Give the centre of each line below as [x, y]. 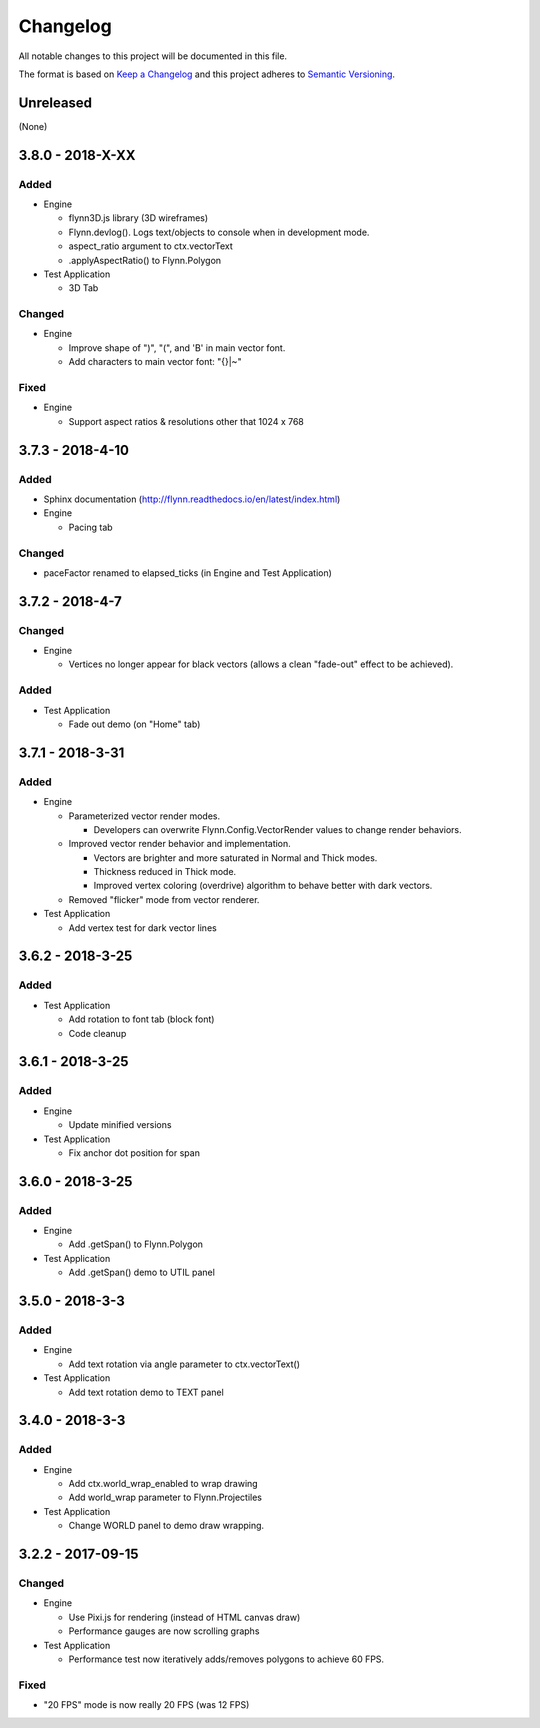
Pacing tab [91, 527]
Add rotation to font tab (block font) [141, 1019]
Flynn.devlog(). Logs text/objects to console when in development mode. [219, 232]
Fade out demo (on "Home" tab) [134, 724]
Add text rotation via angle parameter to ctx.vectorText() [184, 1364]
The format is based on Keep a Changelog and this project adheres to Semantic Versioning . [206, 74]
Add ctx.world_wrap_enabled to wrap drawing [163, 1484]
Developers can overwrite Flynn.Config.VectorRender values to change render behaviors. [277, 829]
